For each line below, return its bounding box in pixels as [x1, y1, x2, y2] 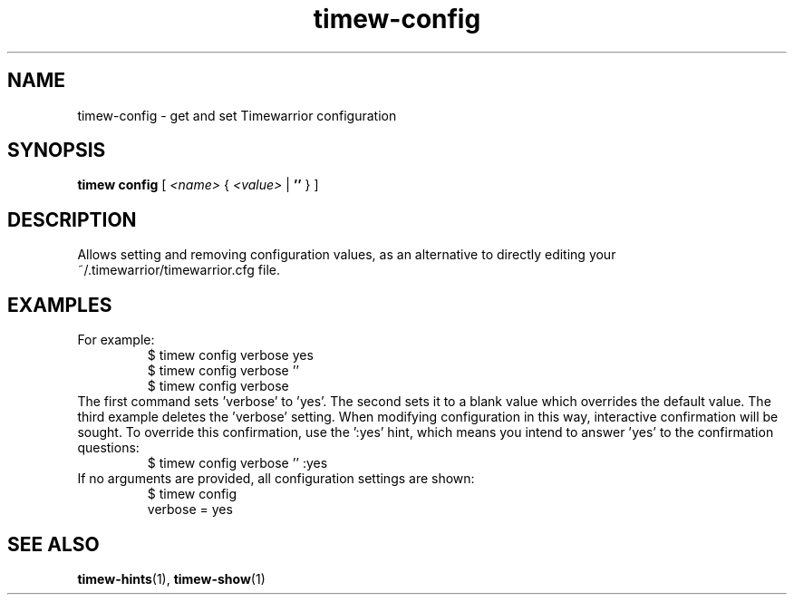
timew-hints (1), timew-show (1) [77, 570, 266, 587]
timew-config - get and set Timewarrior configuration [77, 107, 397, 123]
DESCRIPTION [7, 208, 137, 231]
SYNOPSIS [7, 139, 106, 162]
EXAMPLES [7, 293, 112, 316]
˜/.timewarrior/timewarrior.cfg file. [77, 262, 280, 278]
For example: [77, 332, 155, 348]
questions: [77, 440, 140, 456]
